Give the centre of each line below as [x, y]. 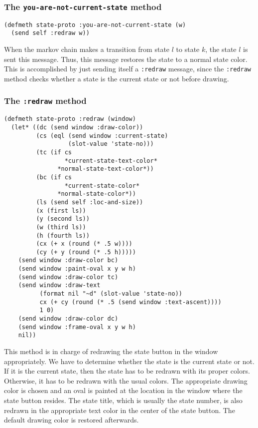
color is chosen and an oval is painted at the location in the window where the [123, 390]
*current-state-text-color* [111, 161]
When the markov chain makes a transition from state [87, 49]
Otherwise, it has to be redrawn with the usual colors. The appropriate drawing [126, 380]
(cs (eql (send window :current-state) [102, 136]
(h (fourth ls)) [63, 235]
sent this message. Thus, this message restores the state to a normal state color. [126, 59]
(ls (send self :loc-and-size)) [90, 202]
